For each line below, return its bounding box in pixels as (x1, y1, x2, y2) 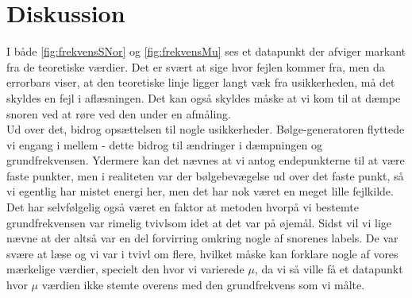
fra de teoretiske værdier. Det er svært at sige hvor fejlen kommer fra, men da (6, 58, 385, 75)
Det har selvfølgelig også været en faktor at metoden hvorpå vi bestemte (6, 199, 359, 215)
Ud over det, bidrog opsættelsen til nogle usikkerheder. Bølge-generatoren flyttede (6, 121, 405, 137)
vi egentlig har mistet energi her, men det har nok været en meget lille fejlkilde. (6, 183, 394, 199)
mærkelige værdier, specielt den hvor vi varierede (6, 261, 245, 277)
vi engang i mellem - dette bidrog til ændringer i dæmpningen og (6, 136, 322, 153)
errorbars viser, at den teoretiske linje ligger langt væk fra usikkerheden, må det (6, 74, 395, 91)
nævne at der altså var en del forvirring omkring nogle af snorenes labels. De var (6, 230, 399, 246)
